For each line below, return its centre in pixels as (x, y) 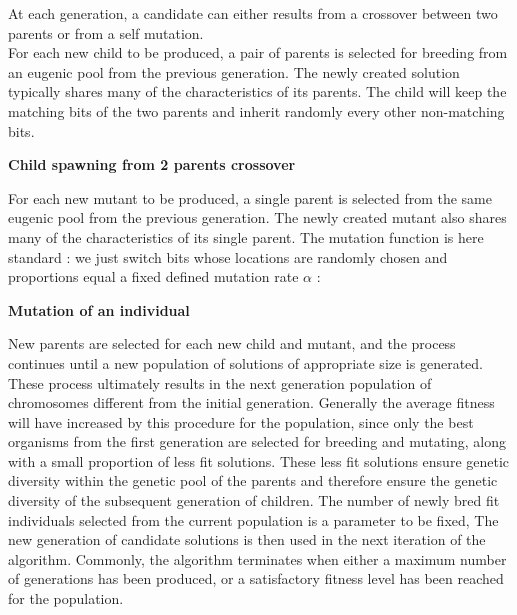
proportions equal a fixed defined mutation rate (153, 276)
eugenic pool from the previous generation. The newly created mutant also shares (257, 217)
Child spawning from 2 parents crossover (152, 164)
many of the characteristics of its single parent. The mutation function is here (246, 236)
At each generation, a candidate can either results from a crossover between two (253, 13)
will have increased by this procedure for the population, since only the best (241, 421)
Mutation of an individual (99, 309)
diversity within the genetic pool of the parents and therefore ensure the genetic (253, 480)
